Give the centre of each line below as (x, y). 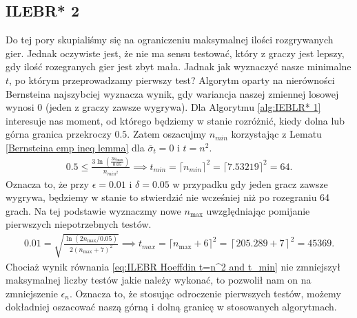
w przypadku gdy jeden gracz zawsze (250, 183)
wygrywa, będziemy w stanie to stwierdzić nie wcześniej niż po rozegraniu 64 (168, 197)
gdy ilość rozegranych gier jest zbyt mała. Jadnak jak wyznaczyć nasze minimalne (178, 66)
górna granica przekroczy (59, 134)
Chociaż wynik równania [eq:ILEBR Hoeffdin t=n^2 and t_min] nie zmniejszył (173, 266)
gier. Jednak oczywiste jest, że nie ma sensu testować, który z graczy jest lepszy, (175, 53)
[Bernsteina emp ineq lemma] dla (75, 147)
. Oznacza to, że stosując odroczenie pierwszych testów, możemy (205, 293)
